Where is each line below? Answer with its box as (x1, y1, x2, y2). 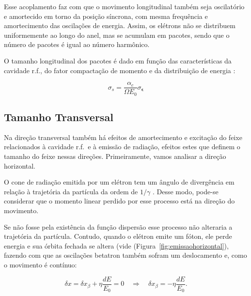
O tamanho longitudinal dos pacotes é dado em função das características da (4, 55, 232, 65)
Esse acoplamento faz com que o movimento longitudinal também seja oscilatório (4, 1, 245, 11)
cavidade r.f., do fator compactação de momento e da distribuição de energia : (4, 65, 235, 75)
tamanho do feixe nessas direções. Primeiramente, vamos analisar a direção (4, 151, 226, 161)
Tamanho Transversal (4, 109, 113, 125)
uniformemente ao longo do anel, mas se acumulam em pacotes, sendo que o (4, 30, 230, 40)
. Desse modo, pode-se (152, 186, 219, 196)
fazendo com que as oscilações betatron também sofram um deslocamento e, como (4, 250, 247, 260)
